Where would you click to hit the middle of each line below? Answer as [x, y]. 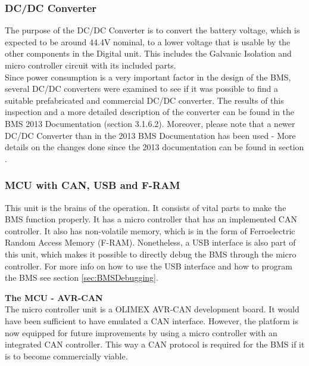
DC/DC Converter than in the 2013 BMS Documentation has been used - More [150, 135]
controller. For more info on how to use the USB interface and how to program [149, 266]
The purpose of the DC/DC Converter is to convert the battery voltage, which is [152, 30]
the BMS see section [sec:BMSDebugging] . [82, 277]
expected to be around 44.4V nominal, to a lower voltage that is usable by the [148, 41]
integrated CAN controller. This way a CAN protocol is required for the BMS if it [155, 344]
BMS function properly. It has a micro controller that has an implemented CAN [151, 219]
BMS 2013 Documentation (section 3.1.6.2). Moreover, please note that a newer [150, 123]
